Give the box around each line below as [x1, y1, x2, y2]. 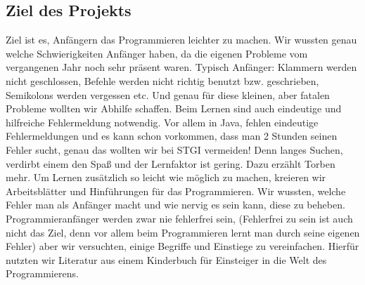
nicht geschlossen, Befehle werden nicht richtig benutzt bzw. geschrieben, [6, 73, 319, 88]
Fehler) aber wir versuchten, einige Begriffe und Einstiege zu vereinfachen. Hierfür [6, 239, 359, 253]
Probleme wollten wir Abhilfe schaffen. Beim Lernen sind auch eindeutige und [6, 101, 342, 116]
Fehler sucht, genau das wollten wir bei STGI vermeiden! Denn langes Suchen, [6, 142, 343, 157]
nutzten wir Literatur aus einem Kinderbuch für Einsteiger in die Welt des [6, 252, 327, 267]
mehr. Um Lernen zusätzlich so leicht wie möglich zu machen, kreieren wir [6, 170, 326, 185]
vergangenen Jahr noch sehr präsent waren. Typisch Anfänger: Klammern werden [6, 60, 357, 74]
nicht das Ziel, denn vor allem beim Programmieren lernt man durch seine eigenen [6, 225, 360, 239]
